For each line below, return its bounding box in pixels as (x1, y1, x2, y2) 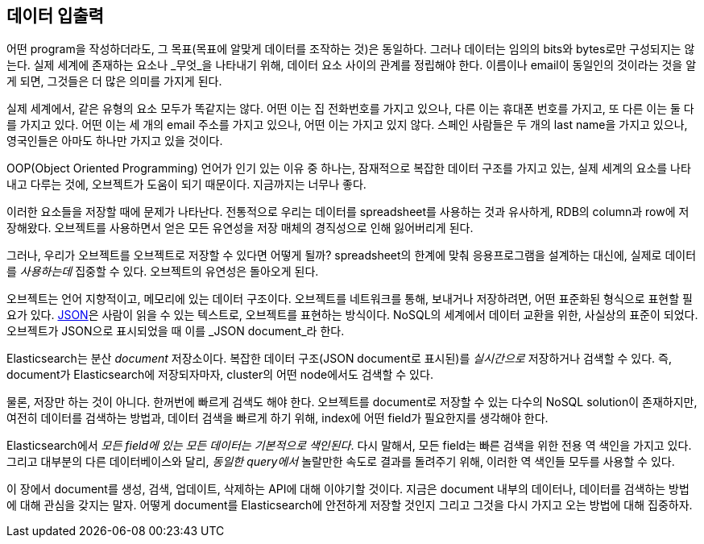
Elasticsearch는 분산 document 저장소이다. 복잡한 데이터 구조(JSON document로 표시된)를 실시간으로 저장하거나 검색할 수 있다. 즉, (6, 351, 673, 366)
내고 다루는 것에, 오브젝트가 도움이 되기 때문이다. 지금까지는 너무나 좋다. (6, 177, 366, 192)
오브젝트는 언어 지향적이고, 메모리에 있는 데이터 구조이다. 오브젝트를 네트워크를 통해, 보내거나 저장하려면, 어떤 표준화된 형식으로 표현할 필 (6, 292, 693, 306)
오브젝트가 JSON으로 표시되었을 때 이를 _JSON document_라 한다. (6, 324, 345, 338)
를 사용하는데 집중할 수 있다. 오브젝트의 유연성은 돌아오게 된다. (6, 264, 319, 279)
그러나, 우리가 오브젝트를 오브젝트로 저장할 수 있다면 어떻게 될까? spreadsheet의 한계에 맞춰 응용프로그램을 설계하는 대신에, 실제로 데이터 (6, 248, 697, 263)
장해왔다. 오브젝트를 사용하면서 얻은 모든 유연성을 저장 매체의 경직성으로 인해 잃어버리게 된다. (6, 221, 474, 235)
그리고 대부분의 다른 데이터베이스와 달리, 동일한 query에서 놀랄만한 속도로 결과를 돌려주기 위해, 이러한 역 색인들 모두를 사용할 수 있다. (6, 455, 675, 469)
